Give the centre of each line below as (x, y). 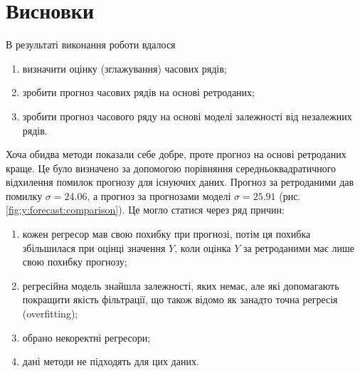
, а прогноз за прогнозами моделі (159, 195)
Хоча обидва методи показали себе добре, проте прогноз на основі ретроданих (176, 154)
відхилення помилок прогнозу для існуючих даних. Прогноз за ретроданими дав (180, 182)
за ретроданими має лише (298, 247)
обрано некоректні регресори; (86, 337)
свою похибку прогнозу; (75, 262)
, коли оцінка (203, 247)
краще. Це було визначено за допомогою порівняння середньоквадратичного (171, 168)
